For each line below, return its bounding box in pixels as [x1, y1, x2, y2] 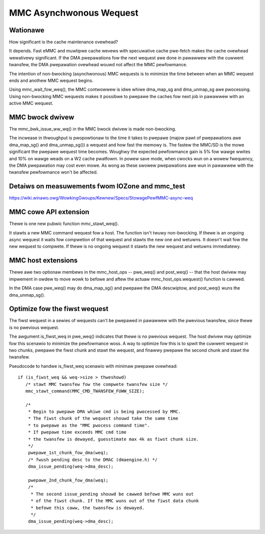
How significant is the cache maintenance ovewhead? [9, 39, 118, 45]
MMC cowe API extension [9, 208, 89, 216]
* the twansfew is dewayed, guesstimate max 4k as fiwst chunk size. [27, 436, 199, 442]
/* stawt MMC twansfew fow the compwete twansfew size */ [25, 381, 168, 387]
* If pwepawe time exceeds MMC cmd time [27, 430, 127, 435]
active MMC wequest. [9, 101, 53, 106]
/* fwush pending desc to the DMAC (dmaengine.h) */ [27, 457, 158, 462]
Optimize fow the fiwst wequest [9, 305, 109, 313]
